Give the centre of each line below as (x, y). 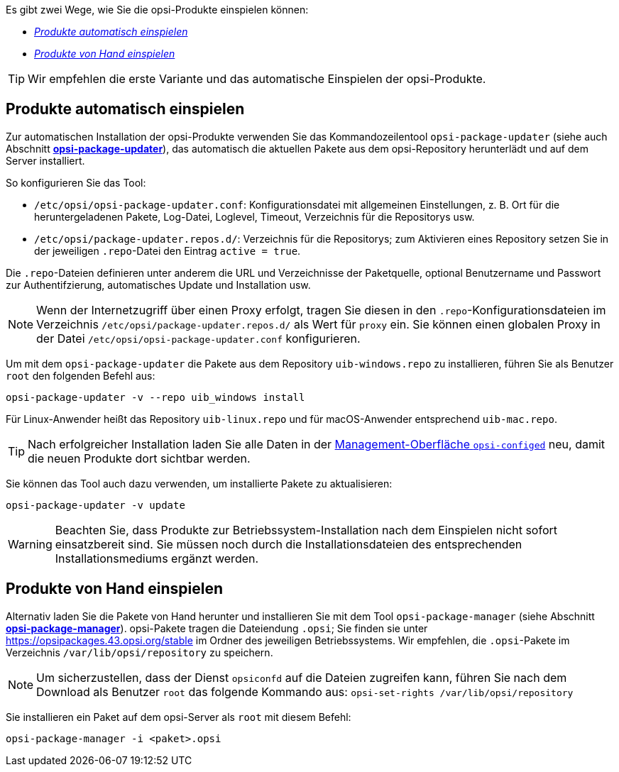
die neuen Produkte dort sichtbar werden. (139, 458)
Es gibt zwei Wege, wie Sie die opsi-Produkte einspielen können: (157, 10)
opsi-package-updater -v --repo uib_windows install (155, 397)
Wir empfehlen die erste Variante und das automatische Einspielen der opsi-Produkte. (257, 79)
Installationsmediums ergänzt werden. (157, 558)
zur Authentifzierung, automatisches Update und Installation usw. (158, 285)
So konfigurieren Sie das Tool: (76, 182)
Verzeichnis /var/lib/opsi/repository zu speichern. (139, 652)
